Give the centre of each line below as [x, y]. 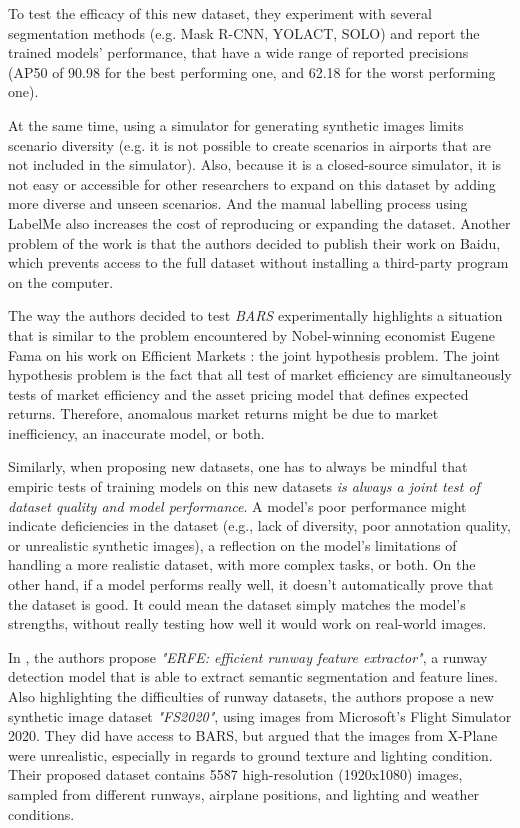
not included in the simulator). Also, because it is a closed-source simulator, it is [255, 164]
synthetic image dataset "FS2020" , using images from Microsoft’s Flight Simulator [260, 715]
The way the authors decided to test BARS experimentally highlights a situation [255, 315]
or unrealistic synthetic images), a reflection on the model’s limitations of [232, 544]
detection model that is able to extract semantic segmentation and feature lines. [253, 676]
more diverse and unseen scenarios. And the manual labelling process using [238, 203]
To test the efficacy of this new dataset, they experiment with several [220, 13]
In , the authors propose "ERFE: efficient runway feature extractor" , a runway [248, 656]
